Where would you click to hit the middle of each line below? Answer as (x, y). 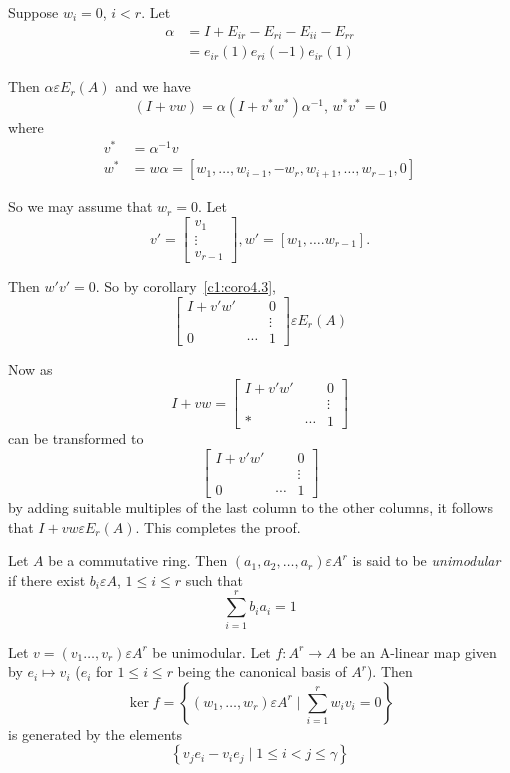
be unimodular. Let (211, 651)
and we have (153, 86)
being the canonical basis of (262, 671)
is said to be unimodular (426, 560)
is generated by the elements (95, 733)
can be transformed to (76, 438)
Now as (30, 368)
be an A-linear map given (419, 651)
